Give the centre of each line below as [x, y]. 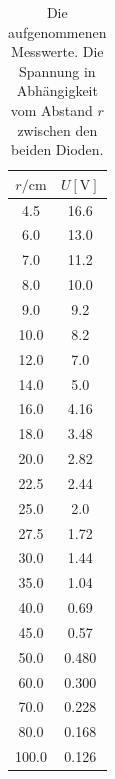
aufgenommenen [57, 31]
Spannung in [57, 70]
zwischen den [57, 129]
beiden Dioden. [57, 149]
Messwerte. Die [57, 51]
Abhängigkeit [57, 90]
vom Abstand [51, 109]
